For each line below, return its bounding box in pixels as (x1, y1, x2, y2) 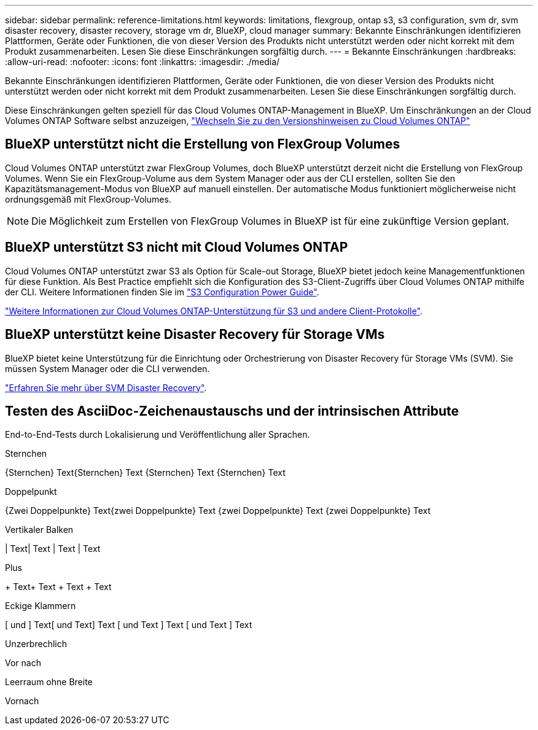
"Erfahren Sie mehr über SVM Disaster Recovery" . (5, 382, 207, 393)
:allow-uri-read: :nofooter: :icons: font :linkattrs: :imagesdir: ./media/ (5, 56, 280, 67)
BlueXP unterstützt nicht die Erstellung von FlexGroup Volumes (5, 136, 400, 152)
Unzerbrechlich (5, 639, 67, 650)
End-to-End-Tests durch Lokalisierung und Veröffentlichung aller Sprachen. (5, 429, 310, 440)
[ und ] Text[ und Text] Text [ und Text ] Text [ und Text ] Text (5, 619, 252, 631)
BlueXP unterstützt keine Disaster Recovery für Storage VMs (5, 327, 385, 343)
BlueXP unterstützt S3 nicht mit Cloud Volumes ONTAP (5, 239, 348, 255)
